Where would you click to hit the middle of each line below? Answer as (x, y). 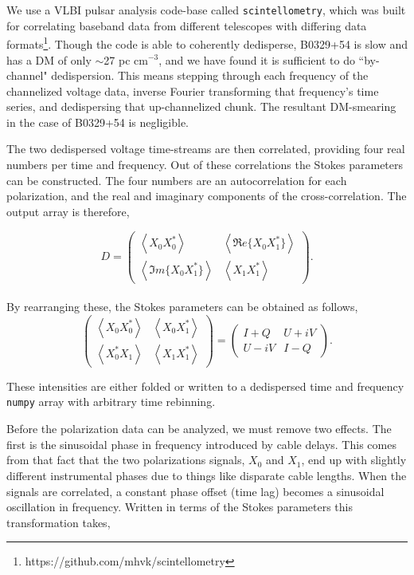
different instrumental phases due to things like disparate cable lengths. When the (207, 475)
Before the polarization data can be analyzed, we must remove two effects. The (199, 429)
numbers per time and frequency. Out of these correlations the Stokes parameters (205, 165)
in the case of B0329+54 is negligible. (98, 122)
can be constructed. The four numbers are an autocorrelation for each (177, 180)
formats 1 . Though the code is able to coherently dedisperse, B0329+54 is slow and (207, 43)
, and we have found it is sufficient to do (257, 59)
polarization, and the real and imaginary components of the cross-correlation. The (207, 196)
